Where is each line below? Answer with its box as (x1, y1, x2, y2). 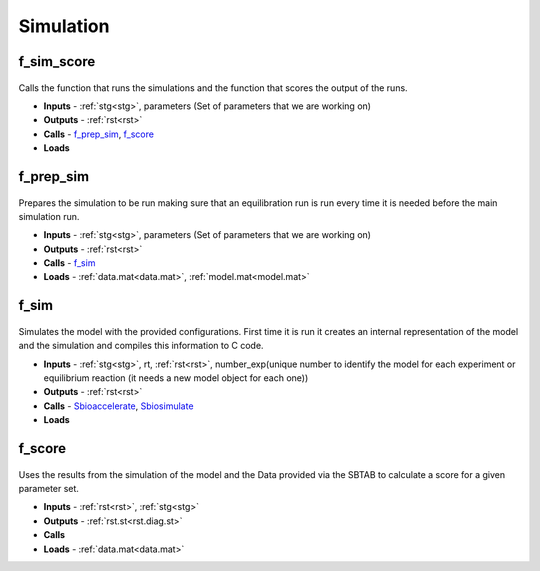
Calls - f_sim (43, 257, 96, 269)
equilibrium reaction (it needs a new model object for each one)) (43, 372, 309, 384)
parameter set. (18, 483, 80, 495)
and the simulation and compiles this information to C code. (18, 340, 264, 352)
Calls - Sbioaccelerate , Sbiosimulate (43, 400, 194, 412)
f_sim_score (18, 53, 96, 70)
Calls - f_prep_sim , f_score (43, 128, 155, 140)
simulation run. (18, 210, 80, 222)
